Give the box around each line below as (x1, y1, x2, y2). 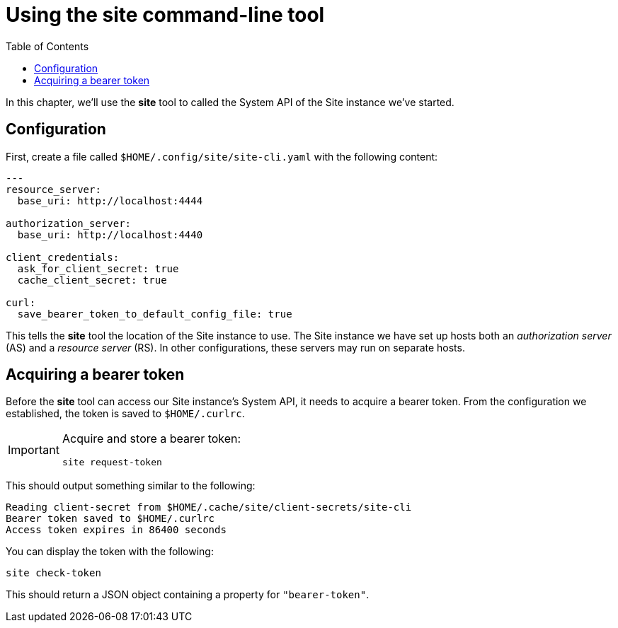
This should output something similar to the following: (6, 479, 256, 492)
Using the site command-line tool (6, 3, 325, 27)
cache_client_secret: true (17, 274, 167, 286)
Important (8, 442, 59, 457)
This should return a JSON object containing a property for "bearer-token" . (6, 588, 370, 601)
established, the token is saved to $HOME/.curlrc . (6, 407, 245, 420)
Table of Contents (6, 40, 89, 52)
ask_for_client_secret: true (17, 262, 179, 274)
